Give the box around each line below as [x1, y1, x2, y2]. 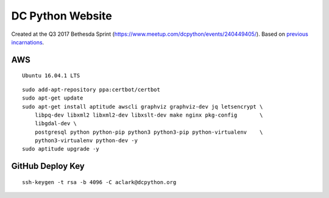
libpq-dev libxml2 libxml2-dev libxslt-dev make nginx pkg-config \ [34, 111, 263, 118]
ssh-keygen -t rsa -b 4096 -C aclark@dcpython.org [22, 179, 177, 185]
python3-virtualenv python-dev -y [34, 137, 138, 144]
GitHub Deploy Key [11, 161, 85, 171]
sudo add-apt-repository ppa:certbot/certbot [22, 86, 161, 93]
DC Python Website [11, 9, 112, 22]
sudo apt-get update [22, 95, 83, 101]
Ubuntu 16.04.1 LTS [22, 72, 80, 79]
